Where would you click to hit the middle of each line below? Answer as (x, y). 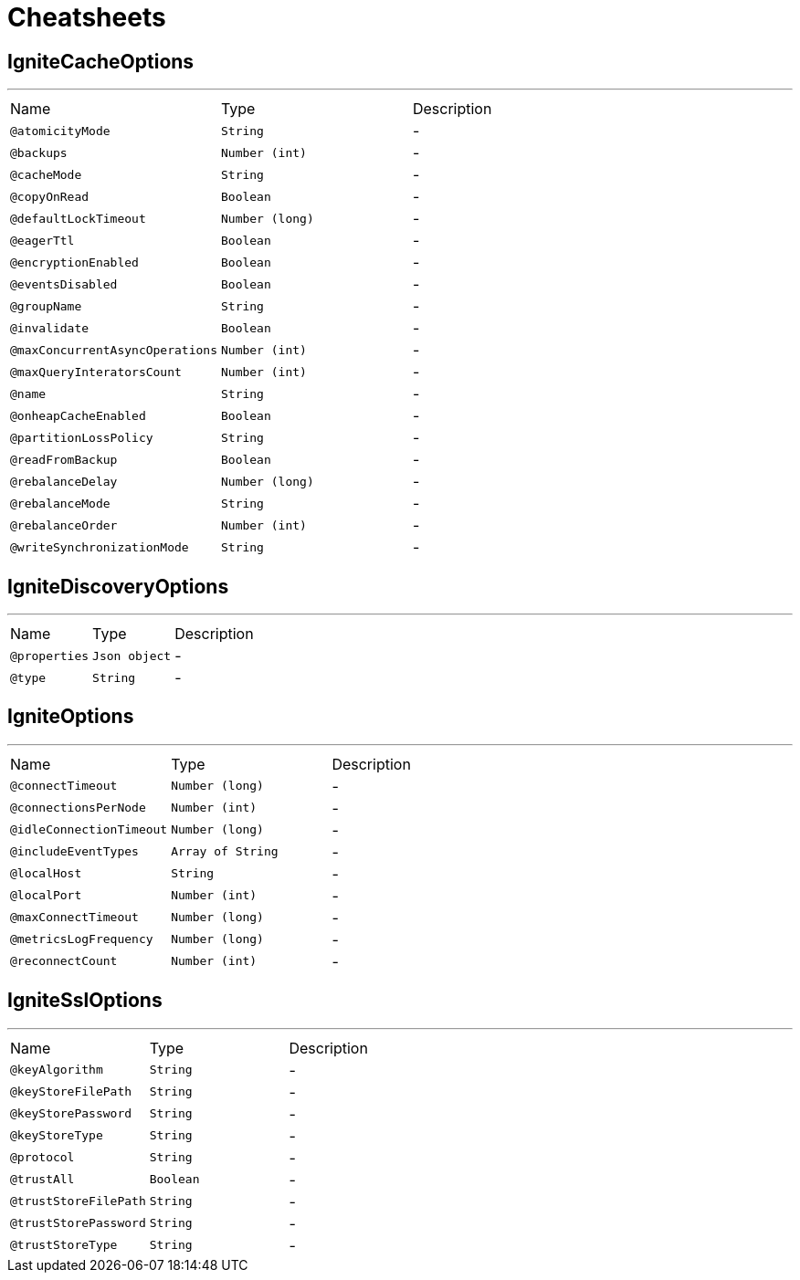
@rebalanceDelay (64, 481)
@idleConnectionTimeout (89, 830)
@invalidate (50, 328)
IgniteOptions (71, 717)
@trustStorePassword (78, 1223)
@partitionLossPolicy (82, 437)
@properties (50, 656)
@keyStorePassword (71, 1114)
